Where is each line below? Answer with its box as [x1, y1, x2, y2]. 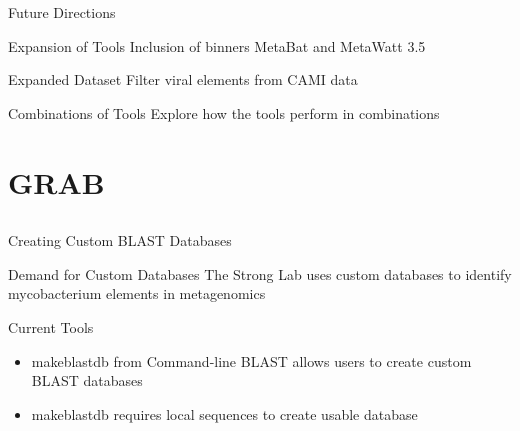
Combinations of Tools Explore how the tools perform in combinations [8, 102, 440, 123]
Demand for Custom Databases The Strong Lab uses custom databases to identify [8, 263, 512, 284]
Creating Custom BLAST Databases [8, 230, 232, 251]
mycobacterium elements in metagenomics [8, 283, 266, 304]
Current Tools [8, 316, 94, 337]
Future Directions [8, 2, 116, 22]
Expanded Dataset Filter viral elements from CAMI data [8, 69, 358, 90]
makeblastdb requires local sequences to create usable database [31, 403, 418, 424]
